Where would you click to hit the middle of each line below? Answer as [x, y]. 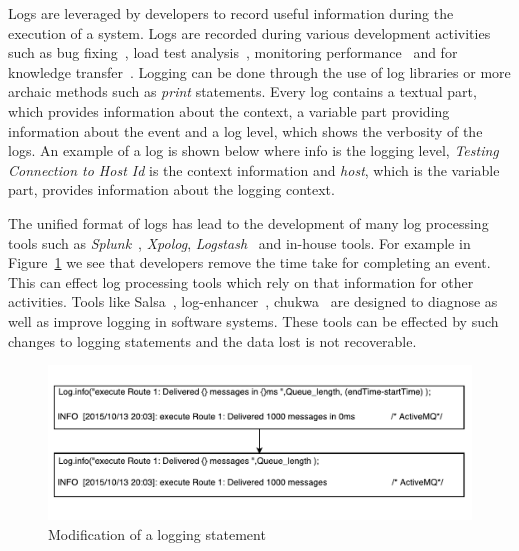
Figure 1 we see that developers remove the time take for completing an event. [249, 262]
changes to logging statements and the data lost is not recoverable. [212, 340]
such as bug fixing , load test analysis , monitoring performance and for [233, 52]
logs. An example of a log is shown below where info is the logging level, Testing [253, 150]
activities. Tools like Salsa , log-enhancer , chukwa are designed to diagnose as [253, 301]
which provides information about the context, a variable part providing [229, 110]
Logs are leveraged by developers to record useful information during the [231, 13]
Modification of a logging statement [157, 533]
